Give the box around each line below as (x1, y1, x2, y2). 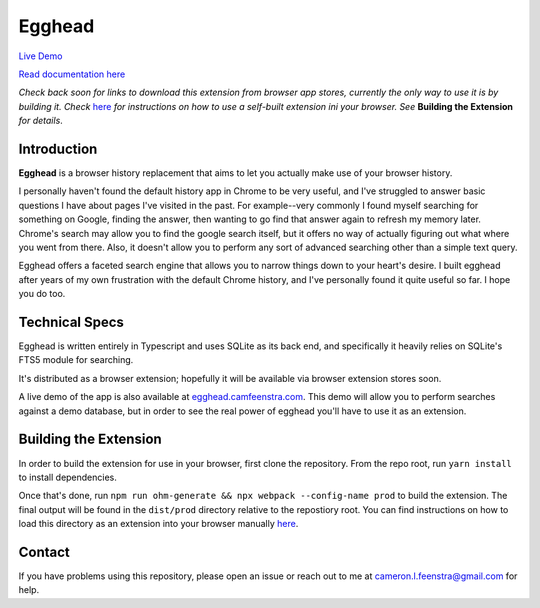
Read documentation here (18, 68, 126, 80)
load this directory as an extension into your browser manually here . (18, 518, 299, 530)
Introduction (18, 140, 98, 157)
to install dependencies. (18, 471, 117, 483)
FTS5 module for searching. (18, 354, 134, 366)
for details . (18, 115, 64, 127)
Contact (18, 543, 70, 560)
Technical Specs (18, 313, 125, 330)
